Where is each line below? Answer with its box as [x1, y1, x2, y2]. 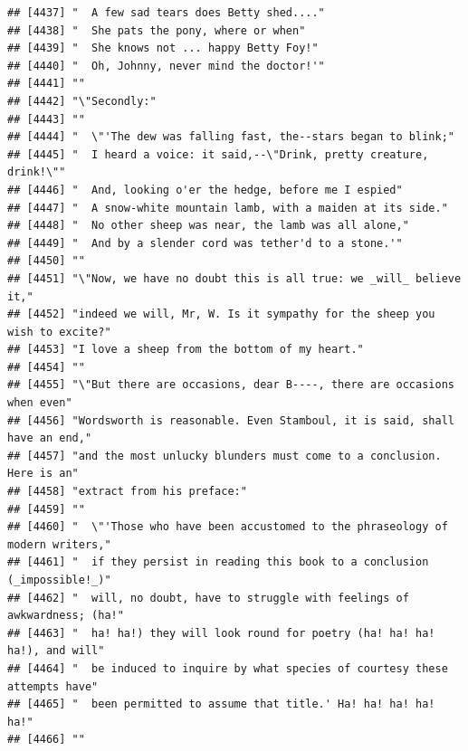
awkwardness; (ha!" [7, 609, 124, 623]
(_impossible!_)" [7, 574, 111, 586]
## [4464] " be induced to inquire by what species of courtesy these [7, 661, 448, 675]
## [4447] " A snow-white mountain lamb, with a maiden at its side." [7, 201, 448, 214]
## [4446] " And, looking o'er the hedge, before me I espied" [7, 183, 403, 196]
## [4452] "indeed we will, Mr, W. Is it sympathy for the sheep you [7, 308, 435, 321]
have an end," [7, 432, 92, 445]
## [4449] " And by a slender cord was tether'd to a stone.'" [7, 236, 403, 250]
